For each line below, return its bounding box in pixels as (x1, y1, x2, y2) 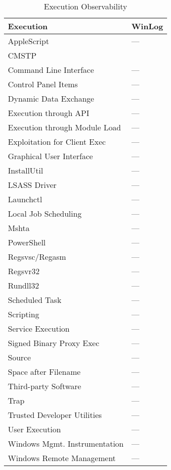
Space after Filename (8, 366, 81, 377)
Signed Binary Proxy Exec (8, 337, 99, 349)
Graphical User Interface (8, 150, 93, 162)
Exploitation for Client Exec (8, 136, 106, 147)
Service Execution (8, 323, 70, 334)
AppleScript (8, 35, 49, 47)
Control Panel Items (8, 78, 78, 90)
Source (8, 352, 31, 363)
